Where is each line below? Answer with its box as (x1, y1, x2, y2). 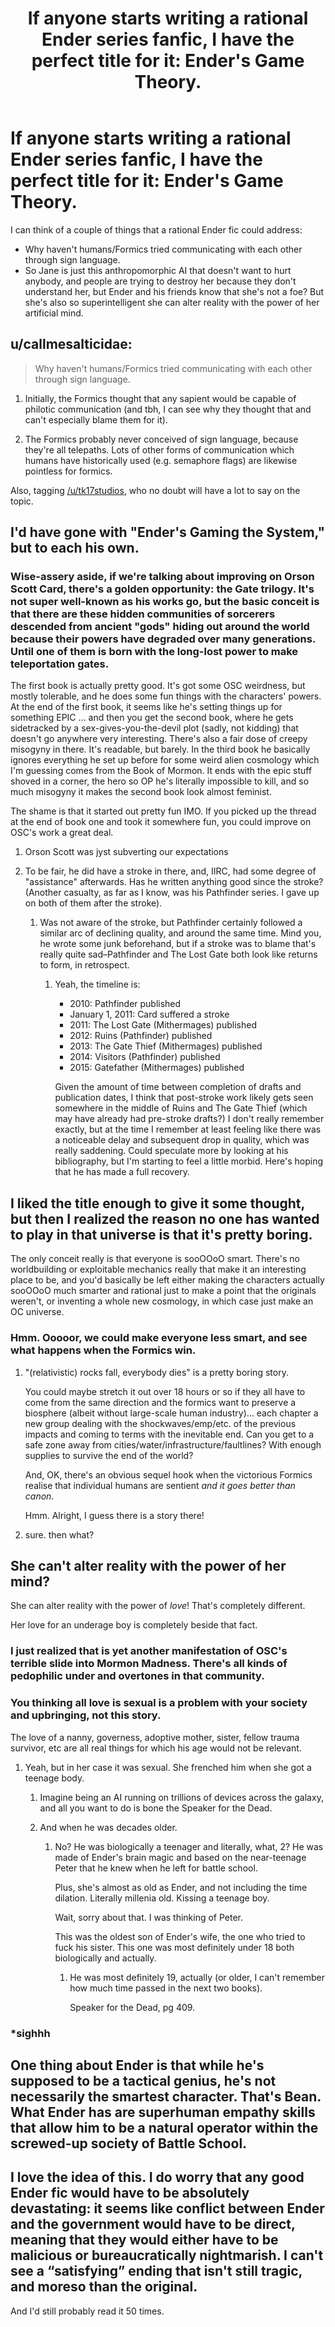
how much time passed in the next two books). (69, 1982, 263, 1994)
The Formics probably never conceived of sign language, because (24, 433, 299, 445)
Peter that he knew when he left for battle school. (54, 1862, 258, 1874)
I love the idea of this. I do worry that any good (10, 2169, 305, 2186)
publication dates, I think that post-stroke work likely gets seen (54, 1092, 314, 1104)
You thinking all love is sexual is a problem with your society (10, 1696, 308, 1710)
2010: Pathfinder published (69, 998, 182, 1010)
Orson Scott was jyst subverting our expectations (24, 846, 229, 858)
